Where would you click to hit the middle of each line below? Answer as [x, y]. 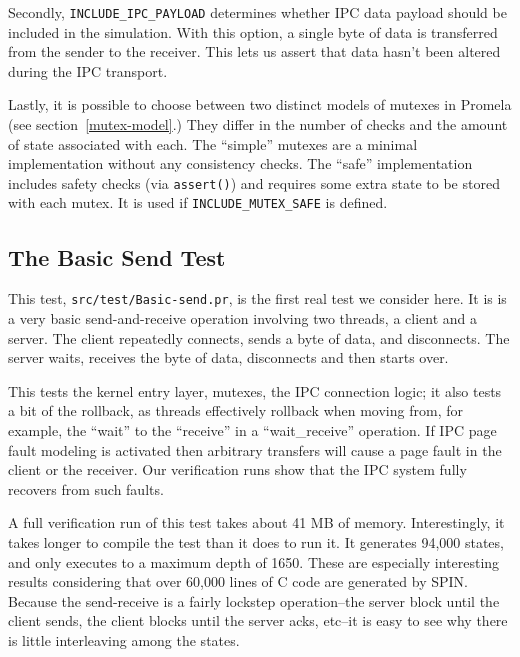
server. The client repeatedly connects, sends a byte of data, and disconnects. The [259, 337]
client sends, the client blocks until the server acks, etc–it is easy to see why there [258, 620]
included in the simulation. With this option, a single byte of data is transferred [253, 31]
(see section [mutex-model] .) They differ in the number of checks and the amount [258, 124]
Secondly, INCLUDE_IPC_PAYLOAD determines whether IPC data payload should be [257, 12]
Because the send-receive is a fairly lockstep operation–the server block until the [254, 600]
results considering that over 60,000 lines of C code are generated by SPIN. [238, 581]
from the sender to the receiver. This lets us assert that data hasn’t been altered [254, 51]
